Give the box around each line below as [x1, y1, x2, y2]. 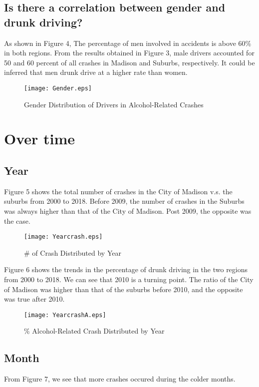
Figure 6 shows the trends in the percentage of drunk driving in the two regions [4, 264, 248, 275]
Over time [4, 128, 75, 149]
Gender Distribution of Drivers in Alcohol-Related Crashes [24, 99, 204, 109]
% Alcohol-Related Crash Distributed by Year [24, 326, 165, 336]
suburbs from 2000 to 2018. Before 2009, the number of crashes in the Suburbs [4, 196, 245, 206]
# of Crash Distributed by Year [24, 247, 121, 258]
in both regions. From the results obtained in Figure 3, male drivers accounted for [4, 47, 255, 58]
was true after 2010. [4, 294, 65, 304]
